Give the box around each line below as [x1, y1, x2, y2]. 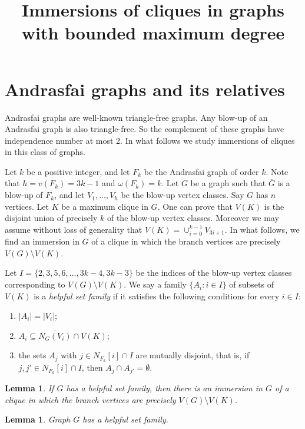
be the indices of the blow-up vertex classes [135, 266, 292, 279]
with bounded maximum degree [21, 21, 285, 45]
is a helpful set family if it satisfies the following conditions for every [34, 289, 280, 302]
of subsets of [229, 278, 274, 291]
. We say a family [124, 278, 187, 291]
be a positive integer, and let [26, 165, 130, 177]
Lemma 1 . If [5, 382, 54, 394]
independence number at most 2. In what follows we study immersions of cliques [5, 134, 295, 146]
